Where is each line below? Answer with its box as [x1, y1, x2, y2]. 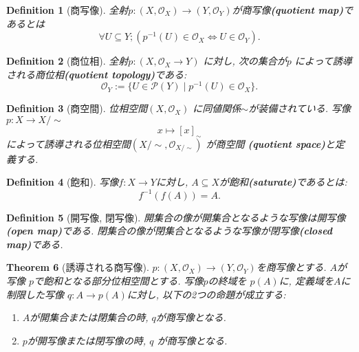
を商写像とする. [256, 260, 327, 274]
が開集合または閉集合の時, [30, 310, 149, 324]
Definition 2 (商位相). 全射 [6, 54, 129, 68]
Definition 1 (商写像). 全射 [6, 3, 129, 16]
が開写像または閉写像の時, [27, 333, 146, 347]
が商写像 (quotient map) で [232, 3, 353, 16]
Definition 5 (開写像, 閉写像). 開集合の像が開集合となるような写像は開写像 [6, 210, 346, 224]
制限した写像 [6, 287, 64, 301]
